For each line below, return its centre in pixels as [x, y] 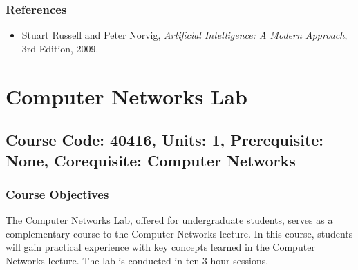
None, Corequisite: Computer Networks [151, 160]
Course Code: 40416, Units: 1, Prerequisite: [165, 140]
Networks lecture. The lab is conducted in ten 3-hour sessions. [137, 260]
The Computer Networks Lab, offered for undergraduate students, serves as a [169, 220]
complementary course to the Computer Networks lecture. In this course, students [179, 233]
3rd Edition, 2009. [60, 48]
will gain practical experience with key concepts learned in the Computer [160, 247]
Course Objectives [57, 194]
